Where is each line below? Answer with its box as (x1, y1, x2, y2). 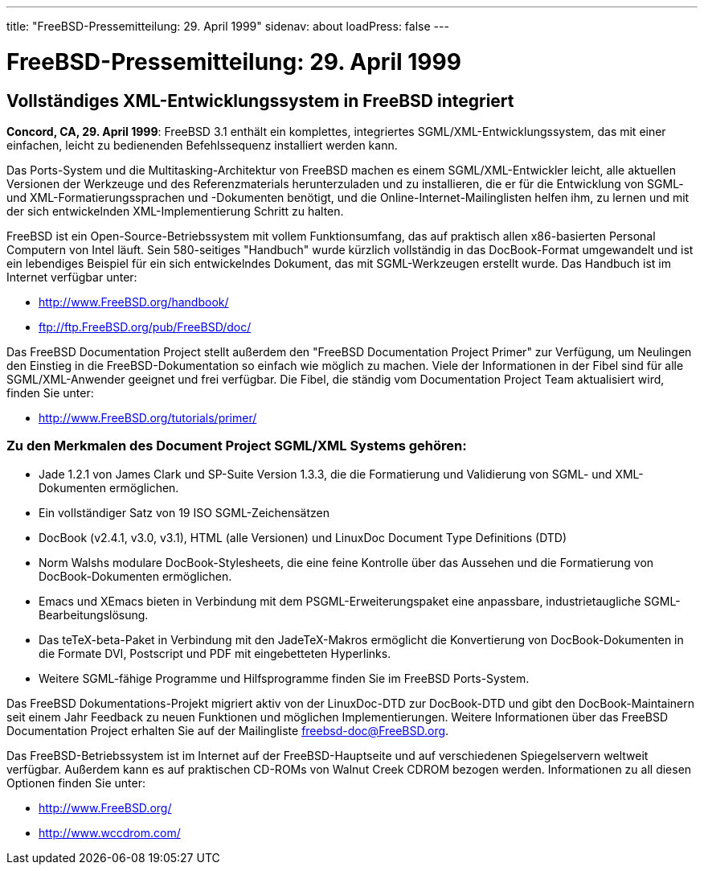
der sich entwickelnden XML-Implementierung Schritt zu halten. (6, 203, 344, 218)
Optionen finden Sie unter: (6, 775, 146, 790)
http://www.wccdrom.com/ (39, 825, 181, 840)
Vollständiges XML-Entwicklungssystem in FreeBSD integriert (6, 90, 514, 111)
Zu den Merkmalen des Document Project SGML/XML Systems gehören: (6, 438, 467, 454)
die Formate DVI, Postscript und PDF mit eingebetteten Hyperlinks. (39, 646, 391, 660)
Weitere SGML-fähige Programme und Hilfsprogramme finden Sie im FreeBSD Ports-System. (39, 671, 530, 685)
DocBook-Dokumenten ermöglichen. (39, 569, 232, 583)
